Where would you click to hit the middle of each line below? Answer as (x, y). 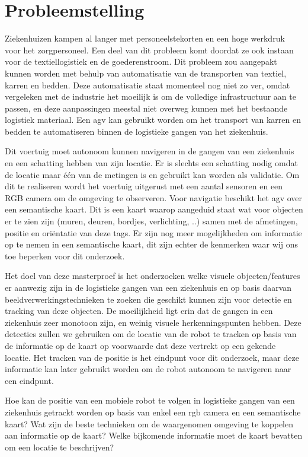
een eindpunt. (29, 380)
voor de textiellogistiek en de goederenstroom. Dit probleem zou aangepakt (141, 61)
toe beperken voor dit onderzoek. (65, 256)
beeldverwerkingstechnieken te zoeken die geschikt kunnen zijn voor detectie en (148, 299)
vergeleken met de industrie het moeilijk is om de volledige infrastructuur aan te (150, 96)
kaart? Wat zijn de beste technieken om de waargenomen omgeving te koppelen (149, 423)
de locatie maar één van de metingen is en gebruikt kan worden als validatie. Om (152, 174)
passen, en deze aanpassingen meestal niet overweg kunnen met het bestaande (146, 108)
